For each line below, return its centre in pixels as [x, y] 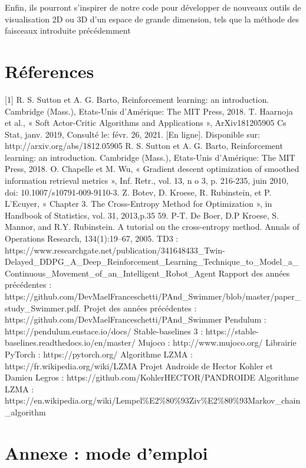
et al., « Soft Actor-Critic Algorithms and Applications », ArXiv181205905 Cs [146, 123]
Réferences [50, 71]
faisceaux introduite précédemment [68, 30]
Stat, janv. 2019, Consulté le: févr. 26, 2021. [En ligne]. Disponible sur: [132, 134]
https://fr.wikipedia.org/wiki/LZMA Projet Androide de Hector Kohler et [139, 365]
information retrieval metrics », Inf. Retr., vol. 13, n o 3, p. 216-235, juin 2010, [147, 181]
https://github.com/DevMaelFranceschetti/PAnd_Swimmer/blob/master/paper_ [153, 296]
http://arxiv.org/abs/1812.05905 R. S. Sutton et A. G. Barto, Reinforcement [144, 146]
